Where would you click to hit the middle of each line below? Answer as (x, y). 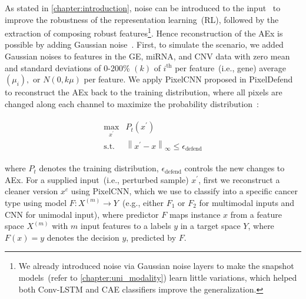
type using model (36, 202)
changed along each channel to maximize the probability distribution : (132, 103)
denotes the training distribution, (99, 168)
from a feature (256, 214)
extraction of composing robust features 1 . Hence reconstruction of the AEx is (144, 32)
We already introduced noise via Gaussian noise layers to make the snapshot (156, 266)
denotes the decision (83, 237)
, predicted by (151, 237)
